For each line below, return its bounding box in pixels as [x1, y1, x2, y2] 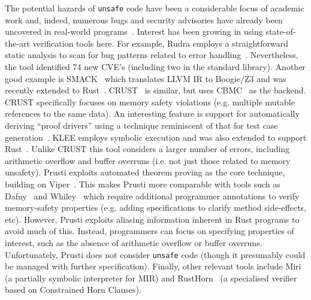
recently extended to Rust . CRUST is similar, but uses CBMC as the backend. [5, 84, 306, 96]
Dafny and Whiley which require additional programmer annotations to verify [5, 189, 300, 202]
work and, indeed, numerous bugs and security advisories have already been [5, 13, 283, 26]
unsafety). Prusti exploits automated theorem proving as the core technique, [5, 166, 285, 178]
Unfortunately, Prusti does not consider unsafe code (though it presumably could [5, 248, 306, 260]
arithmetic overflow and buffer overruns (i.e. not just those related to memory [5, 154, 291, 166]
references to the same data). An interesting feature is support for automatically [5, 107, 300, 120]
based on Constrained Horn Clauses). [5, 283, 141, 296]
